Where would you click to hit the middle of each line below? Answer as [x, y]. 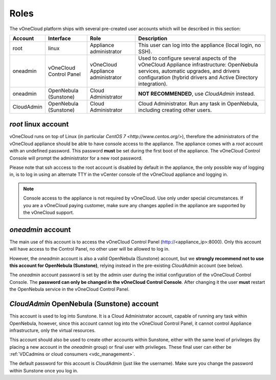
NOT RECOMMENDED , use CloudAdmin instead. [197, 94]
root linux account [39, 125]
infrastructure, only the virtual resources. [53, 330]
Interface [59, 38]
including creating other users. [175, 110]
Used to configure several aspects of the [187, 58]
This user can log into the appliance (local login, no [200, 45]
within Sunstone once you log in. [44, 370]
